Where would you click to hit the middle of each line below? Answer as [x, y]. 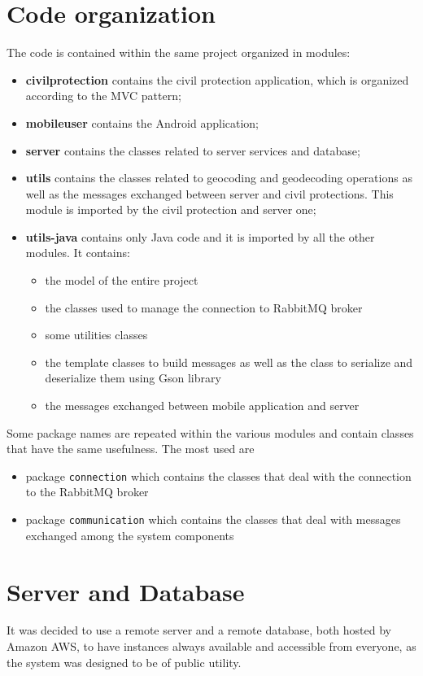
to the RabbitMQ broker [87, 492]
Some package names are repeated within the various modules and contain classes [210, 432]
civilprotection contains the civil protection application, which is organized [217, 79]
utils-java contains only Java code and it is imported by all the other [200, 236]
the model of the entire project [122, 280]
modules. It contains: [78, 253]
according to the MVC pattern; [103, 96]
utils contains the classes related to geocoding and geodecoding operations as [219, 178]
